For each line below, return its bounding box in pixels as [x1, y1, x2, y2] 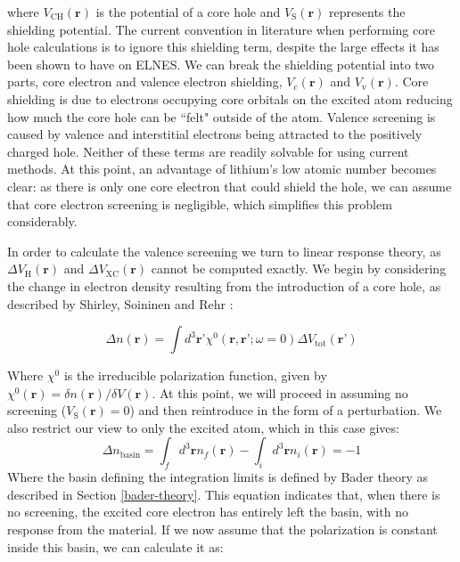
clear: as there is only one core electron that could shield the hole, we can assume [7, 176, 452, 195]
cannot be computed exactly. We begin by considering [151, 259, 447, 278]
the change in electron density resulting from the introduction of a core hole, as [7, 276, 441, 295]
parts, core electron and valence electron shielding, [7, 72, 283, 91]
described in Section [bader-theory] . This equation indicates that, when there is [7, 485, 440, 503]
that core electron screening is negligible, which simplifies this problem [7, 194, 392, 213]
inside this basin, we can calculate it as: [7, 537, 224, 556]
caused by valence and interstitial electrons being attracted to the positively [7, 125, 423, 143]
